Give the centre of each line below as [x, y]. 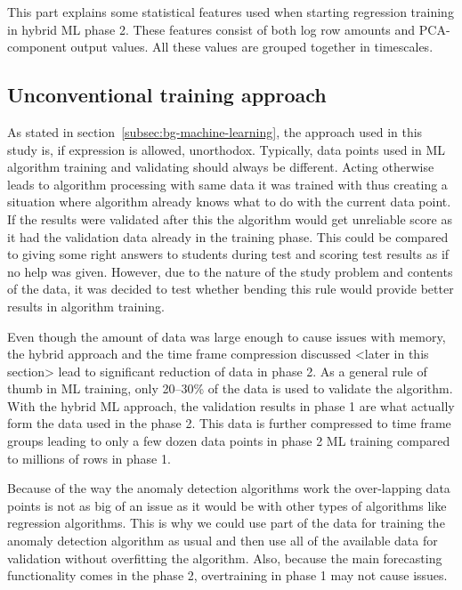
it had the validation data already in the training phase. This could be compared [228, 236]
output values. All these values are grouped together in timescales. [252, 47]
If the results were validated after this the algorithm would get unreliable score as [230, 218]
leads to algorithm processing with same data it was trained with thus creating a [227, 184]
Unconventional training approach [167, 95]
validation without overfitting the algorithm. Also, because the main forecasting [225, 558]
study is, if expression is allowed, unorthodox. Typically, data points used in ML [227, 149]
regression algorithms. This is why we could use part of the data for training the [226, 523]
